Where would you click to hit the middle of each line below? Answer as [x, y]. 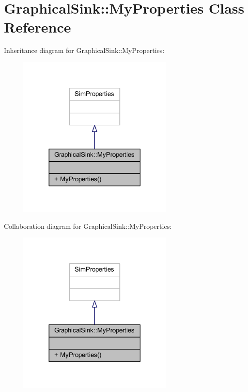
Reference [38, 27]
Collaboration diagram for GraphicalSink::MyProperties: [88, 226]
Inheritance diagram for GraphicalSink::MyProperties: [84, 50]
